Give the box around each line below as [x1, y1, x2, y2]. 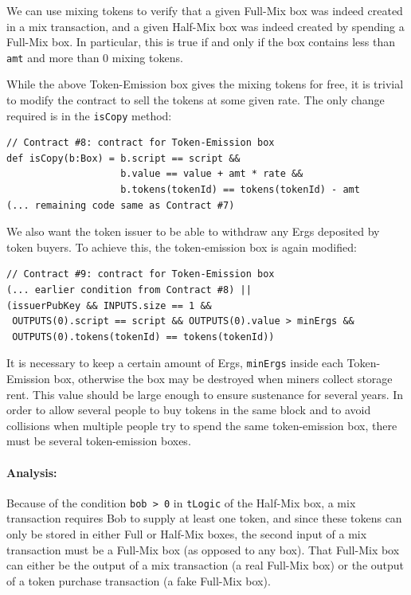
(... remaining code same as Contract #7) [6, 199, 235, 211]
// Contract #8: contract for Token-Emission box [6, 137, 275, 149]
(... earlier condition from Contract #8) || [6, 284, 252, 296]
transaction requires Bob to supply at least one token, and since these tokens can [6, 510, 402, 526]
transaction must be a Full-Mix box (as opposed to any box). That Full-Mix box [6, 541, 400, 558]
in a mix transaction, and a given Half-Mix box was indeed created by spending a [6, 18, 405, 34]
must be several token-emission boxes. [6, 433, 191, 449]
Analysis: [6, 464, 57, 480]
